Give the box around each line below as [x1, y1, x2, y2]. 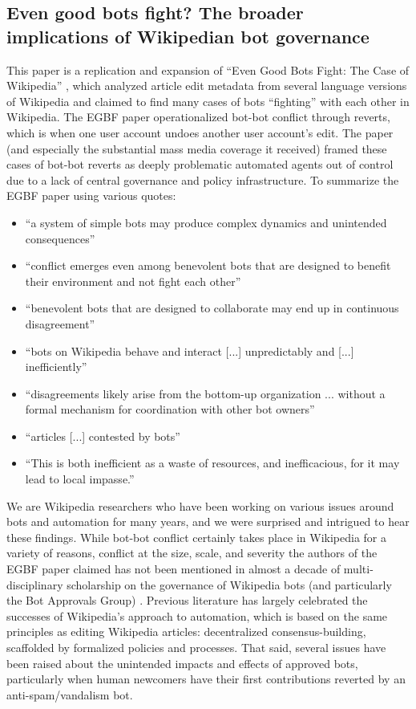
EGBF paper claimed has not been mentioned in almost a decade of [6, 560, 341, 577]
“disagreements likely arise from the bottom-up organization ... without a [25, 385, 386, 401]
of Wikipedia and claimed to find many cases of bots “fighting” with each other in [6, 92, 410, 109]
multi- [343, 560, 374, 577]
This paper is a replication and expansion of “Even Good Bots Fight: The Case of [6, 61, 410, 78]
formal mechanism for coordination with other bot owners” [25, 401, 315, 418]
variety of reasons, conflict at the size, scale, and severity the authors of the [6, 544, 378, 561]
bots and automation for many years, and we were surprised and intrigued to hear [6, 513, 410, 530]
